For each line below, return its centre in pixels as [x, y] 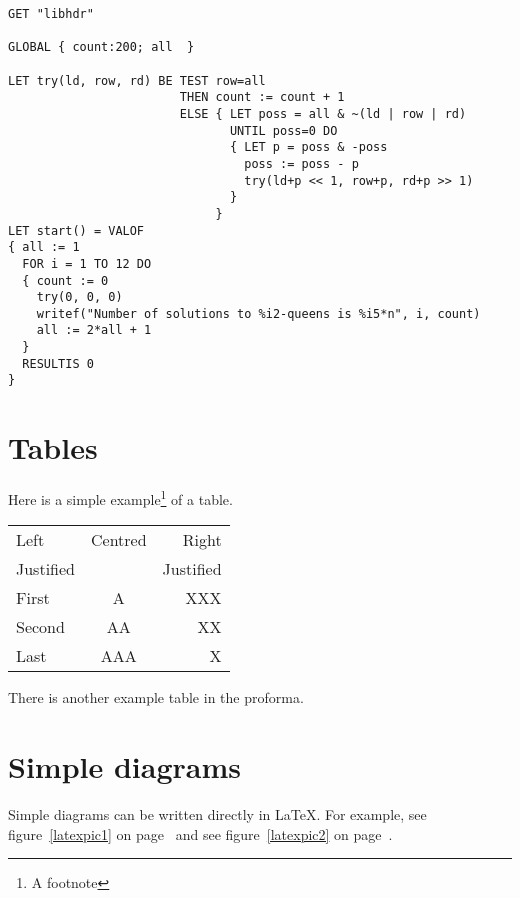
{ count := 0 [65, 280]
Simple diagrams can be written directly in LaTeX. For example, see [217, 814]
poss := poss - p [301, 163]
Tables [53, 447]
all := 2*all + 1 [94, 330]
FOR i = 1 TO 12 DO [87, 263]
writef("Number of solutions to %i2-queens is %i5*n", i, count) [258, 313]
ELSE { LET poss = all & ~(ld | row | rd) [323, 113]
